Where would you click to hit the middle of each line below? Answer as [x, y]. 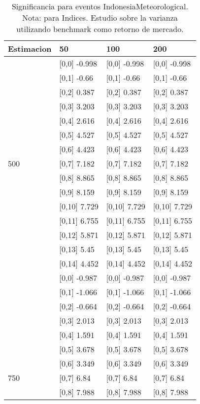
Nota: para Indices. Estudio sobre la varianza [100, 17]
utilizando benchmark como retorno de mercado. [100, 29]
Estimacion [30, 49]
